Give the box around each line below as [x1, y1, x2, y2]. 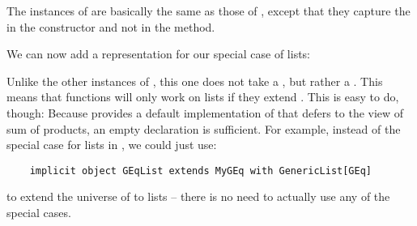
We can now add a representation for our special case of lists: [6, 45, 311, 62]
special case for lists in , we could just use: [6, 136, 217, 153]
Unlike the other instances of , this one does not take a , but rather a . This [6, 72, 383, 89]
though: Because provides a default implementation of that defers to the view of [6, 104, 404, 121]
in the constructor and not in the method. [6, 18, 215, 35]
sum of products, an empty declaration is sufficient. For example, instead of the [6, 120, 401, 137]
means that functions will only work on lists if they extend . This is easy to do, [6, 88, 399, 105]
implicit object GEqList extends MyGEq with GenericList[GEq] [29, 164, 372, 177]
